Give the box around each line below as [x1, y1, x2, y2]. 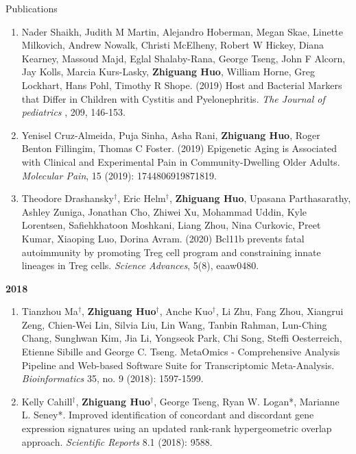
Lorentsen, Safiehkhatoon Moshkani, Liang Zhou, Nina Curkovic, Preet [21, 218, 321, 232]
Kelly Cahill [21, 394, 73, 408]
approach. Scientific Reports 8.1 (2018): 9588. [21, 434, 213, 449]
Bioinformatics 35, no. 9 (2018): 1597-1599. [21, 371, 204, 386]
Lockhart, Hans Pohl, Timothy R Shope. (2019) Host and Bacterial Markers [21, 77, 342, 92]
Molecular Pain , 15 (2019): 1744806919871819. [21, 168, 217, 182]
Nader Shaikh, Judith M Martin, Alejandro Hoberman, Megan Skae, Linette [21, 24, 343, 38]
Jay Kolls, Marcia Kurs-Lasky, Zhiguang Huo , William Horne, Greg [21, 64, 315, 79]
